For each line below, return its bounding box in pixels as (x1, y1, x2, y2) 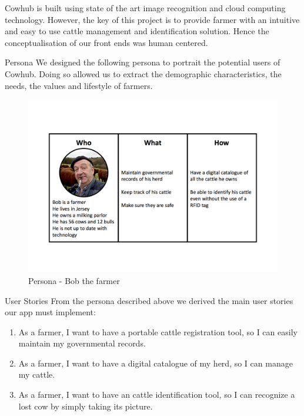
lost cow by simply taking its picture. (18, 400, 153, 412)
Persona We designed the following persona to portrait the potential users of (5, 56, 280, 68)
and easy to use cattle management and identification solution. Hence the (5, 25, 269, 37)
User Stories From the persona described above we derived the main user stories (5, 294, 293, 306)
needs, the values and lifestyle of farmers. (5, 79, 153, 91)
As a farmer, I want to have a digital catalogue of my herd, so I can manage (18, 356, 293, 369)
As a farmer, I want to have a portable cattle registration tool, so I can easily (18, 325, 298, 338)
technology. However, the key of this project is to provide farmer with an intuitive (5, 13, 300, 25)
